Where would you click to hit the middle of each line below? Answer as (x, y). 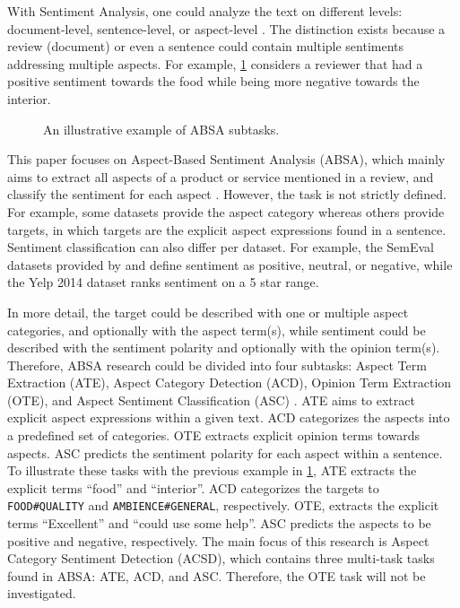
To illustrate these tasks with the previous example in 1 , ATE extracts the (212, 470)
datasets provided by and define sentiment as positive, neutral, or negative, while (230, 264)
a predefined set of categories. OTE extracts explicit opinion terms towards (214, 435)
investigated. (42, 593)
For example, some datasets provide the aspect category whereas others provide (226, 211)
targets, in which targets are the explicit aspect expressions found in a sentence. (227, 229)
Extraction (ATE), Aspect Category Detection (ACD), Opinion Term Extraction (230, 382)
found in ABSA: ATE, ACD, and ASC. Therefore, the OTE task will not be (217, 575)
